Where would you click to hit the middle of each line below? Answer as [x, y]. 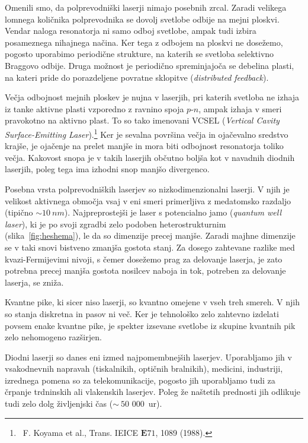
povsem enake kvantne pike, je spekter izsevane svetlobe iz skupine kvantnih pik [150, 325]
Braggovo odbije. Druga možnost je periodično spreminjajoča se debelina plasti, [150, 65]
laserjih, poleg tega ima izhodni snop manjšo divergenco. [107, 169]
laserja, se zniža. [34, 282]
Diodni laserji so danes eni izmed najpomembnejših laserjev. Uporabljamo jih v [148, 357]
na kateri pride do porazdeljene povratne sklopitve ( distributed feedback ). [137, 77]
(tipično [19, 212]
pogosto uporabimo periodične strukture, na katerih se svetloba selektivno [139, 54]
